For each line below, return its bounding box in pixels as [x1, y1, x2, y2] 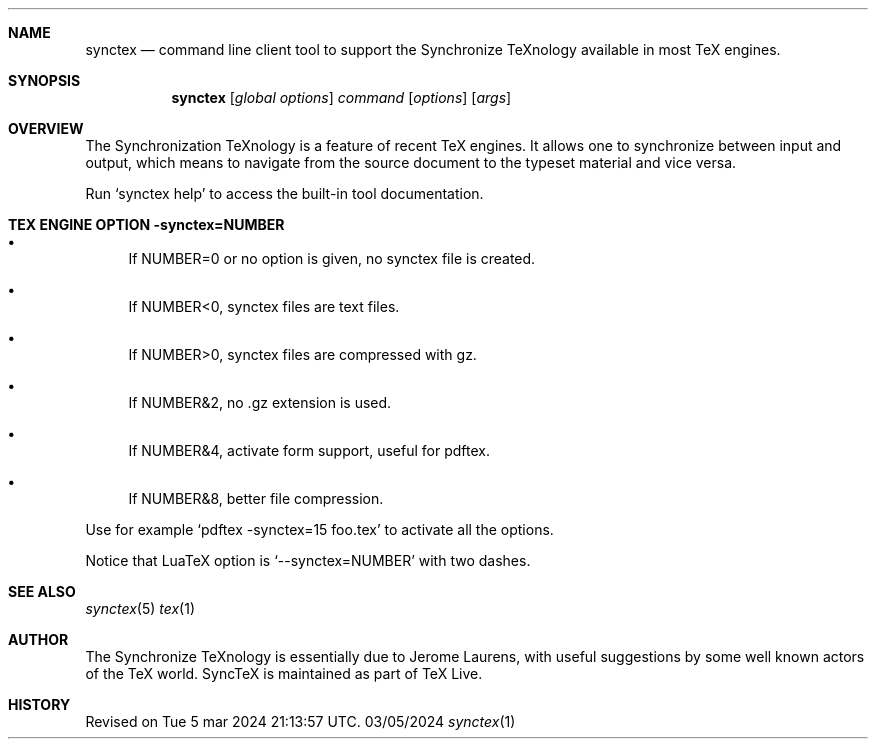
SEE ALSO [8, 583, 76, 600]
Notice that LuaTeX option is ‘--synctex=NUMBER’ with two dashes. [85, 552, 531, 569]
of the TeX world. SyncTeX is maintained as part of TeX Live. [85, 665, 483, 682]
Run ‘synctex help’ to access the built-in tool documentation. [85, 185, 484, 202]
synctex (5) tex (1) [85, 600, 196, 617]
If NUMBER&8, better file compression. [128, 490, 384, 507]
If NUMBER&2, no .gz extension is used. [128, 394, 392, 411]
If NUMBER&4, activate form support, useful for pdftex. [128, 442, 490, 459]
